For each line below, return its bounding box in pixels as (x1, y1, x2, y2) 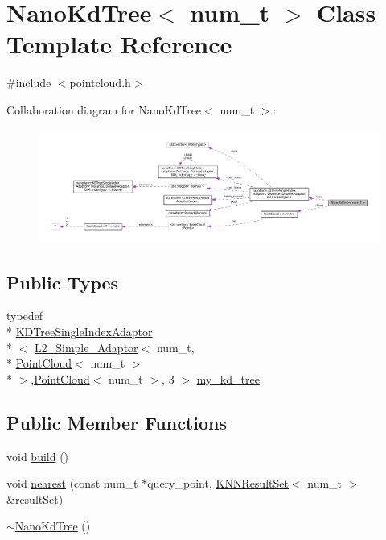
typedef (6, 307, 43, 324)
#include (6, 74, 51, 91)
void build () (6, 447, 69, 464)
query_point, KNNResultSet (147, 475, 289, 492)
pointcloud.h (69, 74, 131, 91)
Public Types (6, 269, 119, 294)
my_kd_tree (196, 370, 260, 387)
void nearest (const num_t (6, 475, 138, 492)
